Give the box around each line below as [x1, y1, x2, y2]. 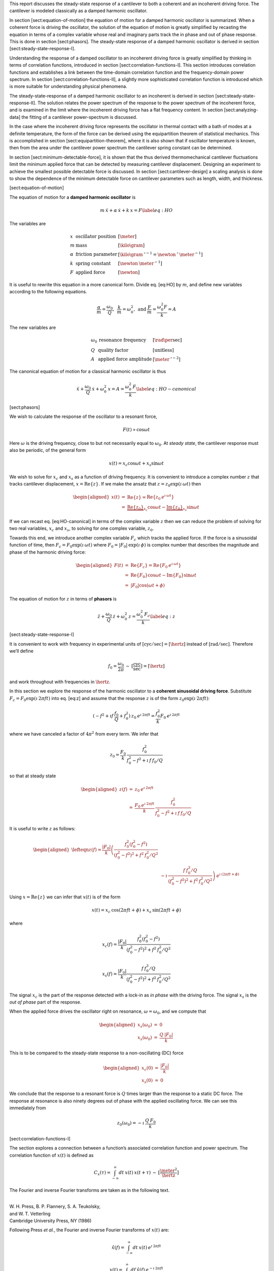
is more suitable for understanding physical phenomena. [9, 83, 127, 89]
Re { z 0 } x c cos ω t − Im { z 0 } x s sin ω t [127, 504, 200, 512]
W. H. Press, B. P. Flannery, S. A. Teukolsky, [9, 1203, 101, 1209]
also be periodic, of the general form [9, 447, 86, 453]
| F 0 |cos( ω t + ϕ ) [130, 583, 165, 590]
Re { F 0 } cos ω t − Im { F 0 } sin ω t [130, 572, 197, 580]
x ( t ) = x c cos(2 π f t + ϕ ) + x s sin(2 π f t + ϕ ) [91, 907, 181, 914]
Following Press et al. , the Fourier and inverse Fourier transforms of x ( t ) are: [9, 1227, 169, 1233]
